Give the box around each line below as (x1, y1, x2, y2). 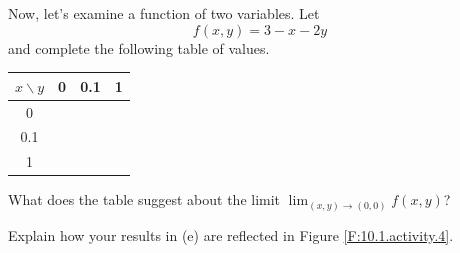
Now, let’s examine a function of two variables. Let (8, 3, 320, 23)
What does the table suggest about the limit (8, 189, 281, 210)
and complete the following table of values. (8, 37, 270, 58)
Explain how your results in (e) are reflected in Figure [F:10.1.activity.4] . (8, 224, 454, 245)
